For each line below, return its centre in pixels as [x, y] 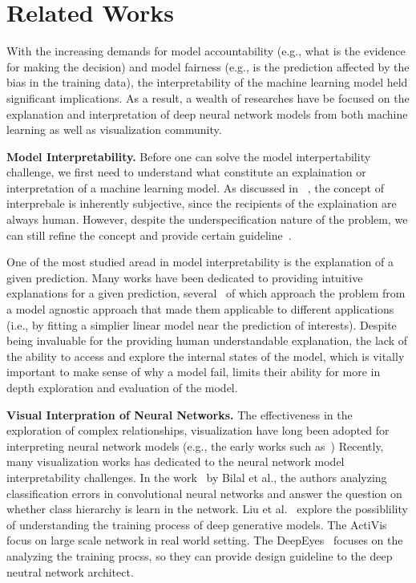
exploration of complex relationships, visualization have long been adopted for [198, 430]
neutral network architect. [70, 571]
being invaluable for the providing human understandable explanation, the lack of [207, 340]
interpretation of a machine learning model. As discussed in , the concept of [195, 187]
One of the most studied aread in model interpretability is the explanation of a [200, 262]
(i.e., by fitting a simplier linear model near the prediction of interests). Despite [202, 324]
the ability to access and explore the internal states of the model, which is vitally [206, 356]
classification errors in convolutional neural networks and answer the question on [204, 493]
